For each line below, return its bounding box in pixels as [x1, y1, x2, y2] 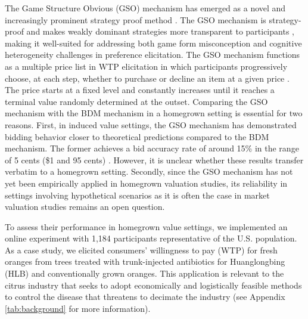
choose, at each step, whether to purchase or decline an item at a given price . [5, 72, 290, 84]
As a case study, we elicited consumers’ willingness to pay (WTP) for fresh [5, 243, 278, 256]
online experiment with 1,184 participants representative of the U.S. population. [5, 232, 297, 244]
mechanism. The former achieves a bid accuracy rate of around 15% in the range [5, 142, 299, 154]
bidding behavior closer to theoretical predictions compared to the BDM [5, 130, 269, 143]
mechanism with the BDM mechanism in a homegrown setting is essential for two [5, 107, 303, 119]
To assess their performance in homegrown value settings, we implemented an [5, 220, 288, 233]
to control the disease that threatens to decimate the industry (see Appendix [5, 290, 285, 303]
